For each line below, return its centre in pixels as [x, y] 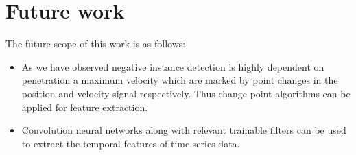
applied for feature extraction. [85, 107]
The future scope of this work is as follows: [96, 44]
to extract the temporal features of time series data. [131, 143]
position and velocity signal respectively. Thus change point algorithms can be [186, 93]
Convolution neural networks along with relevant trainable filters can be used [184, 130]
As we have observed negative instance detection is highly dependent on [173, 66]
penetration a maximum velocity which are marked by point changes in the [180, 80]
